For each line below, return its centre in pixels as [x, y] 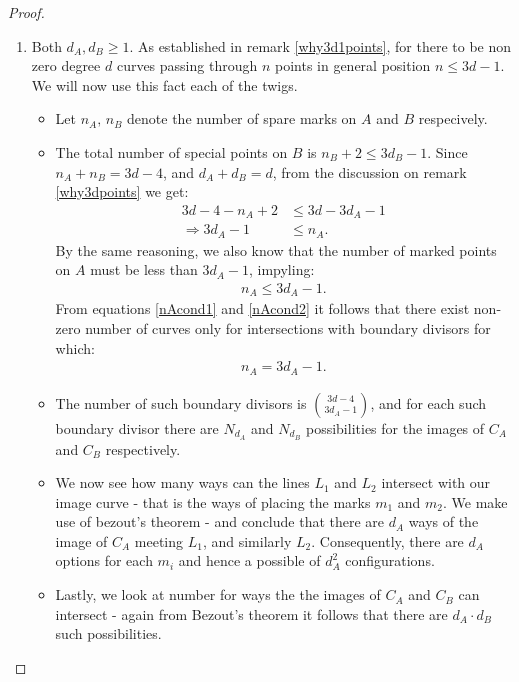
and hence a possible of [249, 560]
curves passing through [187, 65]
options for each [104, 560]
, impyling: [281, 269]
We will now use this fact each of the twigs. [164, 84]
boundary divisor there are [137, 427]
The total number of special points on [171, 151]
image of [81, 540]
